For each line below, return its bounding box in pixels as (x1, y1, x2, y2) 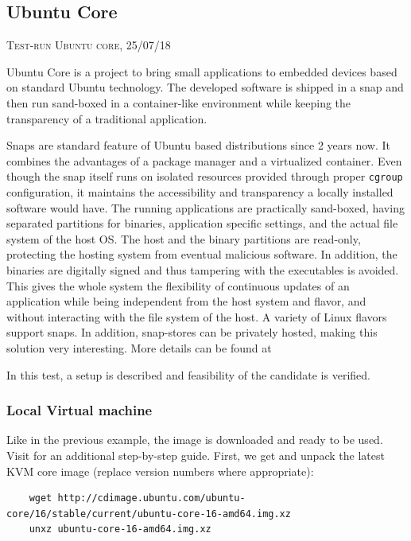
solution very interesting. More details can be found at (6, 339, 272, 356)
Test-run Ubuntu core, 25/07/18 (6, 37, 171, 53)
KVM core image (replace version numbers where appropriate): (6, 462, 314, 479)
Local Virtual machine (6, 400, 153, 420)
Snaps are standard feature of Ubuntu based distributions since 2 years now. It (6, 137, 390, 154)
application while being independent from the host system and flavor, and (6, 293, 366, 309)
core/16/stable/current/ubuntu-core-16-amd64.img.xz (6, 508, 291, 520)
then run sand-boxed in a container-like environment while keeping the (6, 94, 351, 111)
